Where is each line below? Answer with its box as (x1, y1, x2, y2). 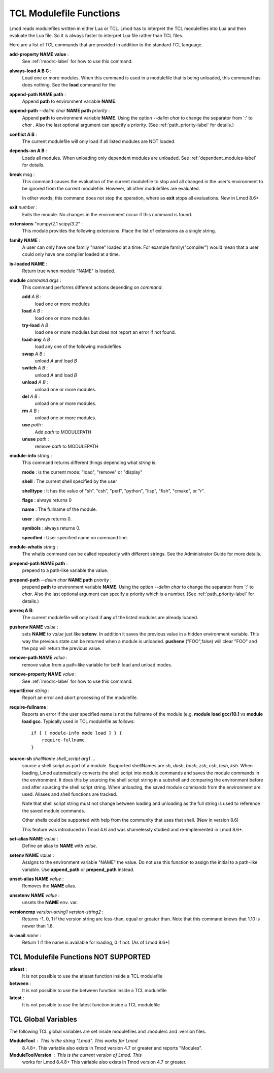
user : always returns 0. (22, 515, 72, 521)
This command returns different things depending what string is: (22, 459, 157, 466)
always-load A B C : (9, 68, 52, 74)
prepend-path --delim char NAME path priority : (9, 576, 112, 583)
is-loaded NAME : (9, 260, 48, 267)
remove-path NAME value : (9, 654, 68, 661)
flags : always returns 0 (22, 497, 72, 503)
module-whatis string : (9, 543, 58, 549)
